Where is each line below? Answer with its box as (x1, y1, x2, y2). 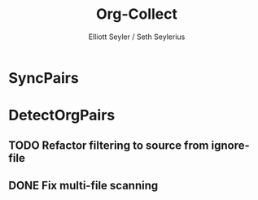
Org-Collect (96, 5, 177, 24)
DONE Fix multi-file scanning (8, 178, 159, 192)
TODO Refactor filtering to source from (8, 138, 209, 152)
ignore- (211, 138, 250, 152)
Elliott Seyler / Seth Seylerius (88, 32, 186, 41)
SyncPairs (8, 68, 79, 87)
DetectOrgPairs (8, 107, 116, 124)
